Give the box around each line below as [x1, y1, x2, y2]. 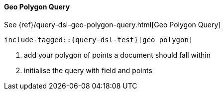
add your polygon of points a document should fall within [24, 50, 211, 59]
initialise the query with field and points [24, 66, 152, 75]
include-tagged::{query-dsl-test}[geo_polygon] [4, 35, 193, 44]
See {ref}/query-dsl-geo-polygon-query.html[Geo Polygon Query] [4, 20, 221, 29]
